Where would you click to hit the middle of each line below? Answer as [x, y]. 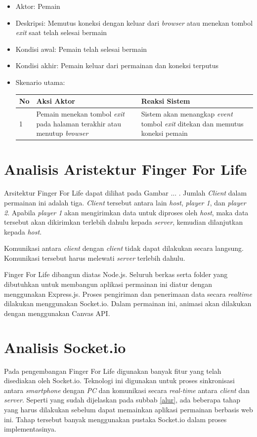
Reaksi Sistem [166, 101]
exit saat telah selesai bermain [61, 32]
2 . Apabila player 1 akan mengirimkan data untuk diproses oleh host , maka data [126, 212]
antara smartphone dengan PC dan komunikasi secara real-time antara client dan [127, 390]
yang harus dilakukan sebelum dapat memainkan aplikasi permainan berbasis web [128, 409]
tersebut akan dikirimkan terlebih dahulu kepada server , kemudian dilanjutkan [124, 222]
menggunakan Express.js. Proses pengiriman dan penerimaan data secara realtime [128, 294]
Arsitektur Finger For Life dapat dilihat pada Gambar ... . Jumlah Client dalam [126, 193]
